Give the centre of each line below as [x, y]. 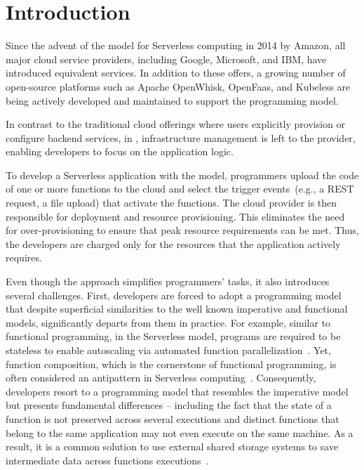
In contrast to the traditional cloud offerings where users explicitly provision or [176, 124]
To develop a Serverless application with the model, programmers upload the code [182, 175]
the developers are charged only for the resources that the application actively [173, 243]
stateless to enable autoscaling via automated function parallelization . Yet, [168, 350]
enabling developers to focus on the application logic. [120, 151]
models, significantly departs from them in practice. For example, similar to [168, 322]
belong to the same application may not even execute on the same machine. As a [180, 432]
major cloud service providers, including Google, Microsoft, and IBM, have [166, 59]
